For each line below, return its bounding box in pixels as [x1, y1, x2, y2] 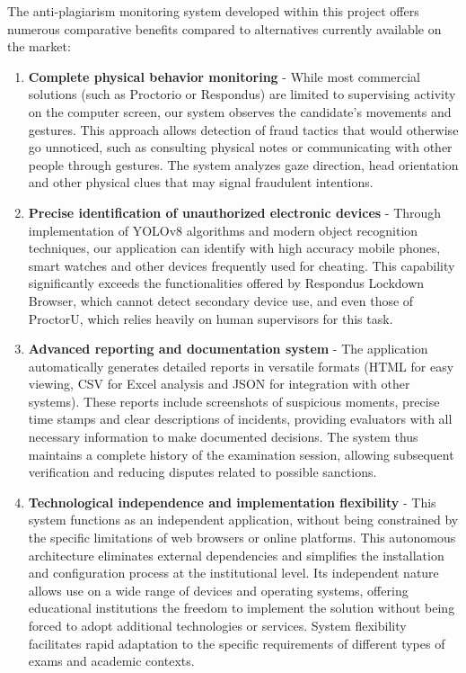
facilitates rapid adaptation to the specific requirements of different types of [28, 633, 445, 652]
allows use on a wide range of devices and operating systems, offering [28, 580, 409, 599]
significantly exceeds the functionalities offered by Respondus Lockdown [28, 274, 425, 292]
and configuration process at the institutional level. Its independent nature [28, 563, 439, 582]
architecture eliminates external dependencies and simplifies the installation [28, 545, 444, 564]
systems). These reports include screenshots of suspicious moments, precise [28, 391, 440, 410]
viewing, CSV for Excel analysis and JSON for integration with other [28, 374, 410, 393]
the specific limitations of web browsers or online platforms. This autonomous [28, 528, 456, 547]
